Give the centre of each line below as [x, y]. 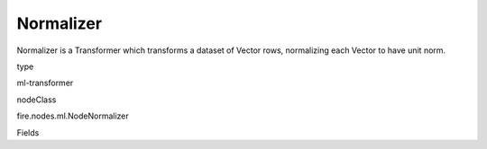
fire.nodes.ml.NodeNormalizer [73, 116]
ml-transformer [45, 83]
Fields [28, 132]
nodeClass [37, 100]
